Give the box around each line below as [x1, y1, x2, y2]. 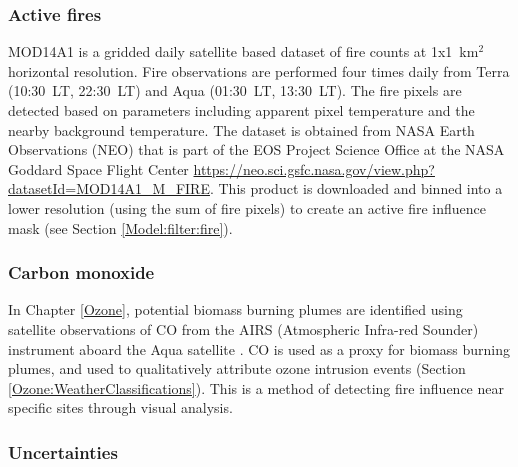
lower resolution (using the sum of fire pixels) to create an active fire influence [8, 197, 487, 218]
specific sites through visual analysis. [8, 397, 233, 418]
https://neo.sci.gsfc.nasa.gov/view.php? [193, 158, 435, 179]
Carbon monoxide [8, 260, 155, 285]
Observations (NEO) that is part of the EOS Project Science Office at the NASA [8, 139, 505, 160]
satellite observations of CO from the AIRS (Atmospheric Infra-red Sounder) [8, 318, 479, 339]
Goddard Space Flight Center [8, 158, 189, 179]
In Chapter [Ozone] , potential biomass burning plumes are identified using [8, 299, 463, 320]
